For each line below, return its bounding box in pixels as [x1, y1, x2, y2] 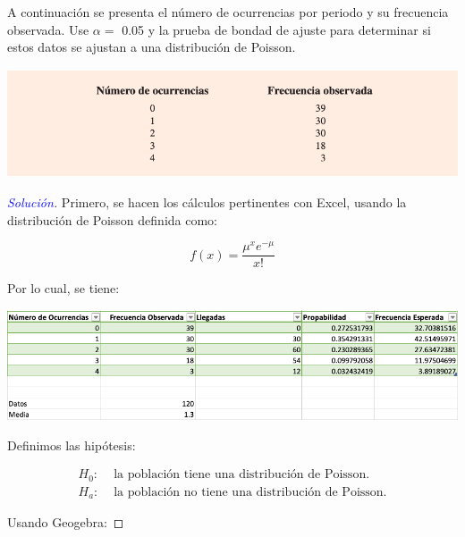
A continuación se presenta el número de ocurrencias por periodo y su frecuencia [7, 3, 449, 21]
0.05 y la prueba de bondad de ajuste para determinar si [122, 20, 431, 38]
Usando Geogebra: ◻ [7, 513, 124, 532]
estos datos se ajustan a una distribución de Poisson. [7, 38, 296, 56]
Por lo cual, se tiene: [7, 279, 120, 298]
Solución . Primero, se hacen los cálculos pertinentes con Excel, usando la [7, 193, 407, 212]
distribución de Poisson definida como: [7, 210, 217, 229]
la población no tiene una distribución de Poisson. [114, 485, 387, 499]
